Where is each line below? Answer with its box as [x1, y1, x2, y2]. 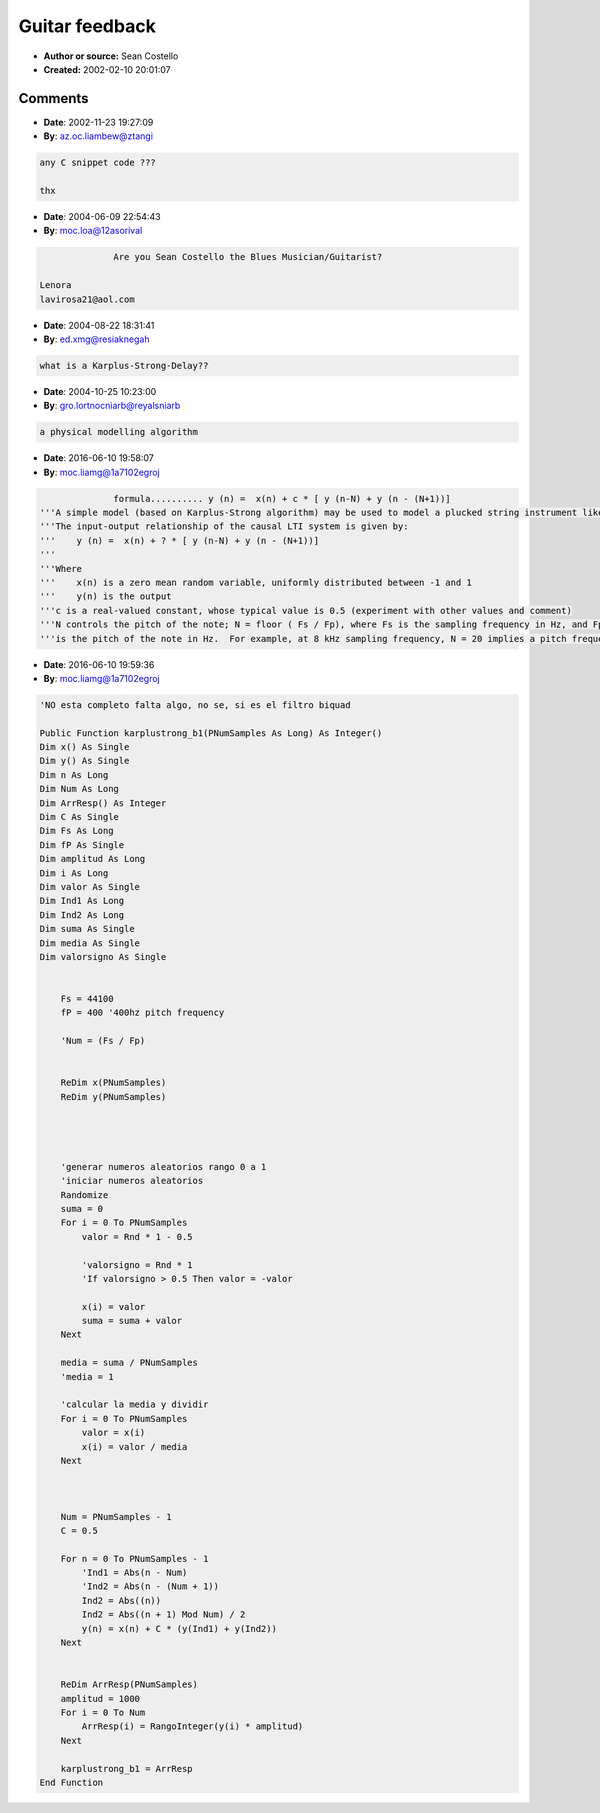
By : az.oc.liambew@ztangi [43, 130, 154, 142]
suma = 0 [60, 1203, 104, 1214]
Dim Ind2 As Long [39, 909, 125, 920]
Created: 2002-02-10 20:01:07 [43, 63, 171, 75]
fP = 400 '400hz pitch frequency [60, 1007, 225, 1019]
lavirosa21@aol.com [39, 293, 135, 305]
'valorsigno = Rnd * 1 [81, 1259, 194, 1270]
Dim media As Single [39, 937, 140, 949]
